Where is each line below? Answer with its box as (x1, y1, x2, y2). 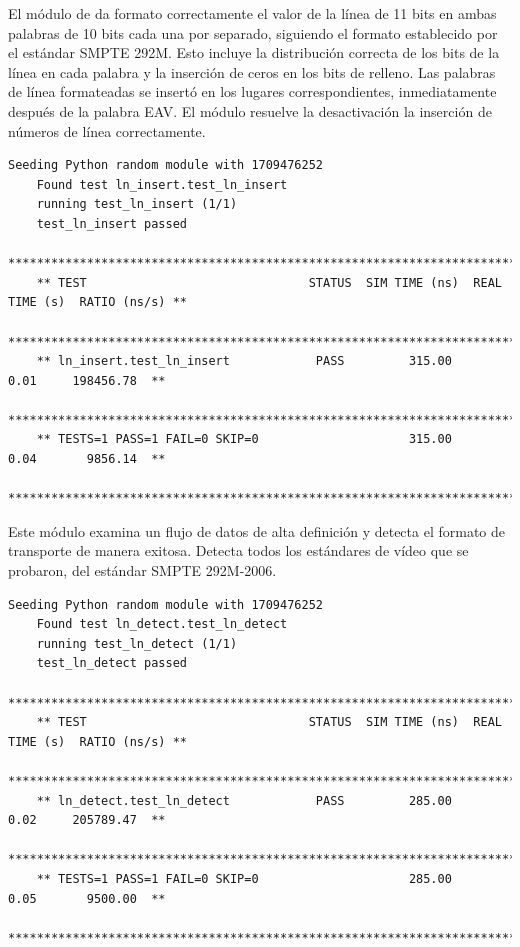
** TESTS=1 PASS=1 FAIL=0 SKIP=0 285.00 (36, 871, 452, 886)
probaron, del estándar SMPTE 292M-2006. (8, 560, 277, 581)
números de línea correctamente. (8, 120, 206, 141)
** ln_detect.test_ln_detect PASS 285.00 (36, 793, 452, 808)
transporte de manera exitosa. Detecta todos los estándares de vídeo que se (8, 540, 469, 561)
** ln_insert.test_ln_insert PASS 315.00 (36, 354, 452, 369)
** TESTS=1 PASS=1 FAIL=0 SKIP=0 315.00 (36, 432, 452, 447)
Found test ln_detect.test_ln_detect (36, 617, 288, 632)
